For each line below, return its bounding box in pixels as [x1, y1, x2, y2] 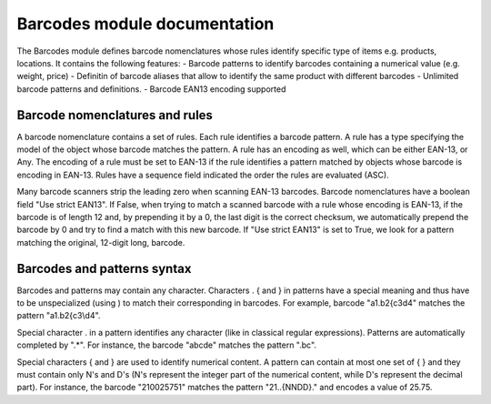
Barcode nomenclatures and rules [16, 107, 214, 123]
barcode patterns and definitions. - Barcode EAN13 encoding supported [16, 83, 286, 95]
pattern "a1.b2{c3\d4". [16, 310, 101, 321]
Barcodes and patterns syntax [16, 260, 192, 277]
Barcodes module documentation [16, 14, 275, 34]
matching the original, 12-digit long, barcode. [16, 237, 185, 247]
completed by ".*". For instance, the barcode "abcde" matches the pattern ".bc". [16, 339, 317, 350]
